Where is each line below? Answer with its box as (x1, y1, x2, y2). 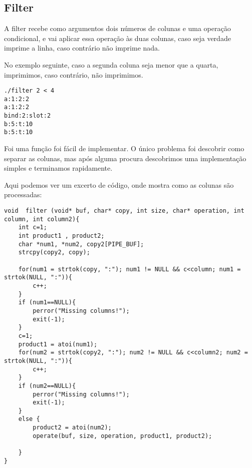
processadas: (4, 189, 42, 200)
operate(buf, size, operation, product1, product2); (33, 432, 212, 439)
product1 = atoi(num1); (18, 340, 98, 348)
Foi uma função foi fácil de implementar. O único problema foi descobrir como (4, 143, 244, 154)
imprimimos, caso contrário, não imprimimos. (4, 69, 143, 80)
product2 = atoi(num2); (33, 424, 112, 431)
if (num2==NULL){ (18, 382, 76, 389)
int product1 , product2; (18, 232, 105, 240)
